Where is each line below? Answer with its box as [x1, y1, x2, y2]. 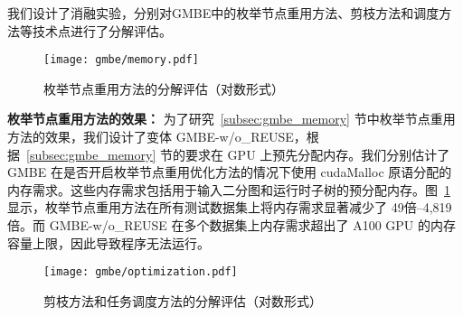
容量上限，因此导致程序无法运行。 [7, 233, 210, 252]
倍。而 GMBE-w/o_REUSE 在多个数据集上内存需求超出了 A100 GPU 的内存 [7, 216, 457, 234]
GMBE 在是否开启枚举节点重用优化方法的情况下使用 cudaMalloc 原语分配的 [7, 163, 452, 181]
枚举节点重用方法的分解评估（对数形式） [43, 79, 284, 98]
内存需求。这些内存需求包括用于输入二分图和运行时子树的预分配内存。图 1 [7, 180, 450, 199]
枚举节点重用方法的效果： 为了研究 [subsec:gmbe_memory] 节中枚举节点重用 [7, 109, 456, 128]
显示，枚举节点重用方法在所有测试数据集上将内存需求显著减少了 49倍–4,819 [7, 198, 452, 217]
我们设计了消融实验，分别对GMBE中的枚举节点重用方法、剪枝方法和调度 [7, 4, 439, 22]
